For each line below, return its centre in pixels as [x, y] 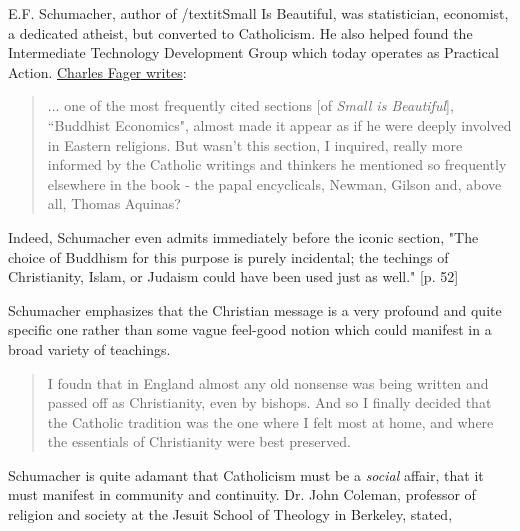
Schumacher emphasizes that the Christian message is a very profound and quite [255, 309]
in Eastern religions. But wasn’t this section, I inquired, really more [255, 144]
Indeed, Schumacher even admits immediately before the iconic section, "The [243, 236]
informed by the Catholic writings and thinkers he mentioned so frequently [277, 164]
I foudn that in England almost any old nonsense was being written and [268, 382]
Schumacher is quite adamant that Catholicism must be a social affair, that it [246, 474]
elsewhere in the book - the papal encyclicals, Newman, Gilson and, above [274, 183]
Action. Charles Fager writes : [97, 71]
